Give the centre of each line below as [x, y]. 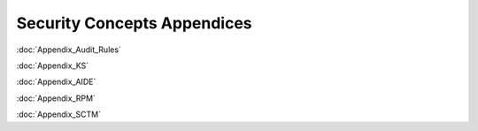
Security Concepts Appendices [134, 23]
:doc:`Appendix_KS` [53, 65]
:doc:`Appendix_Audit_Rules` [69, 50]
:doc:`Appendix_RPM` [56, 98]
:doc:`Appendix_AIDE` [56, 82]
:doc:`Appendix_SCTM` [59, 114]
